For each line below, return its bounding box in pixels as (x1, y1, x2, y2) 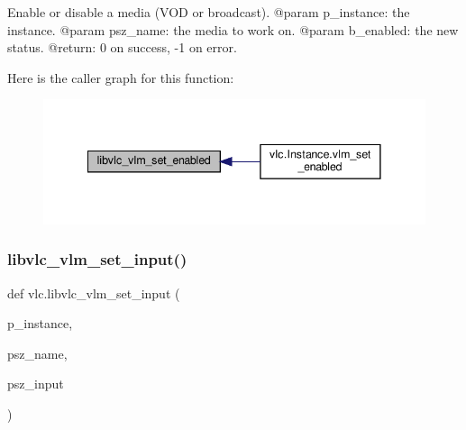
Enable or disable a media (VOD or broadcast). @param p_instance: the (7, 3, 410, 21)
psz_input (7, 374, 64, 393)
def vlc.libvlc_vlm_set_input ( (7, 283, 180, 302)
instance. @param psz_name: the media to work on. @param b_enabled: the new (7, 20, 459, 39)
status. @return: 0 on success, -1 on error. (7, 38, 237, 57)
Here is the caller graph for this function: (7, 68, 234, 87)
